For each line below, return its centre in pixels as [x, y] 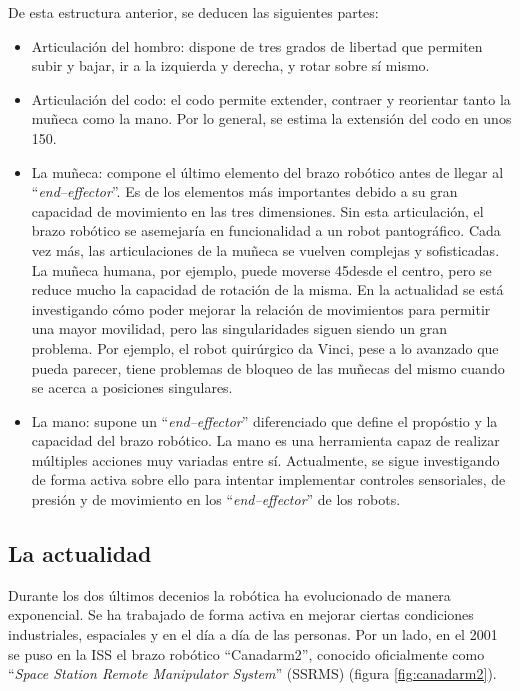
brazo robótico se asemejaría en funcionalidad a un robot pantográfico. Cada [266, 230]
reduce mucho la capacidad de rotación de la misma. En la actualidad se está [267, 289]
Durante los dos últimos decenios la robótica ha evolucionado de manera [229, 594]
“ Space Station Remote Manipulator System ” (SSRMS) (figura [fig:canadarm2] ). [252, 673]
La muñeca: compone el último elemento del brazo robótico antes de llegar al [267, 171]
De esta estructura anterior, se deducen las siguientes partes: [193, 12]
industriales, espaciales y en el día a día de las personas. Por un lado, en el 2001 [253, 634]
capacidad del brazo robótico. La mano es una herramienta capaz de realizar [265, 440]
